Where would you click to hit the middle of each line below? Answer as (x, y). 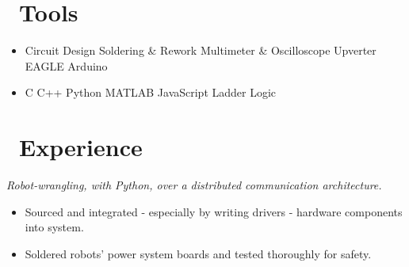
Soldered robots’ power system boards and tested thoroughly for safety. (198, 253)
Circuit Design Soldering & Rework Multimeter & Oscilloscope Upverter (201, 50)
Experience (81, 147)
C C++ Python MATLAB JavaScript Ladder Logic (151, 92)
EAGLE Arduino (66, 65)
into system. (54, 227)
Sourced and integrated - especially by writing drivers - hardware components (214, 211)
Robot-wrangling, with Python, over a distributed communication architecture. (194, 185)
